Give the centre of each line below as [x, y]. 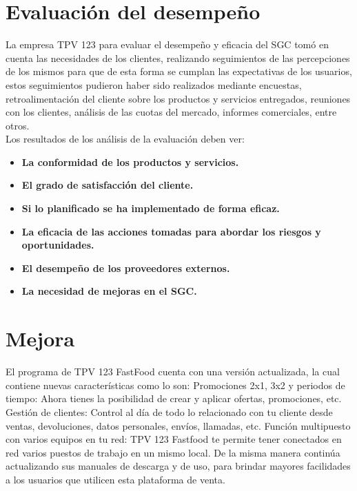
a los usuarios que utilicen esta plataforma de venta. [115, 479]
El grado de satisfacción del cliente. [108, 185]
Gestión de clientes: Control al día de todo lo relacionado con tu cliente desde [169, 411]
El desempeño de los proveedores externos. [126, 268]
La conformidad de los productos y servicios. [130, 161]
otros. [18, 125]
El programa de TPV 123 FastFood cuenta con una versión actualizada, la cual [173, 372]
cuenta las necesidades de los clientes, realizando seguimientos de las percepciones [178, 58]
